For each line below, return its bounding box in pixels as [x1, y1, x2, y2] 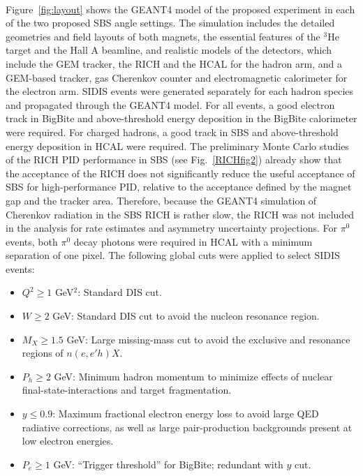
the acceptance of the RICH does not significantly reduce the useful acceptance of [6, 165, 355, 180]
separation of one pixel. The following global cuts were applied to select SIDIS [6, 248, 340, 262]
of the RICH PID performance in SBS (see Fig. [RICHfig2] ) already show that [6, 152, 342, 167]
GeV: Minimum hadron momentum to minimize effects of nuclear [54, 369, 333, 383]
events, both [6, 234, 58, 248]
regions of [22, 345, 64, 360]
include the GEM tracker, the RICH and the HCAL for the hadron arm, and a [6, 56, 342, 70]
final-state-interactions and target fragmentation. [22, 382, 232, 397]
